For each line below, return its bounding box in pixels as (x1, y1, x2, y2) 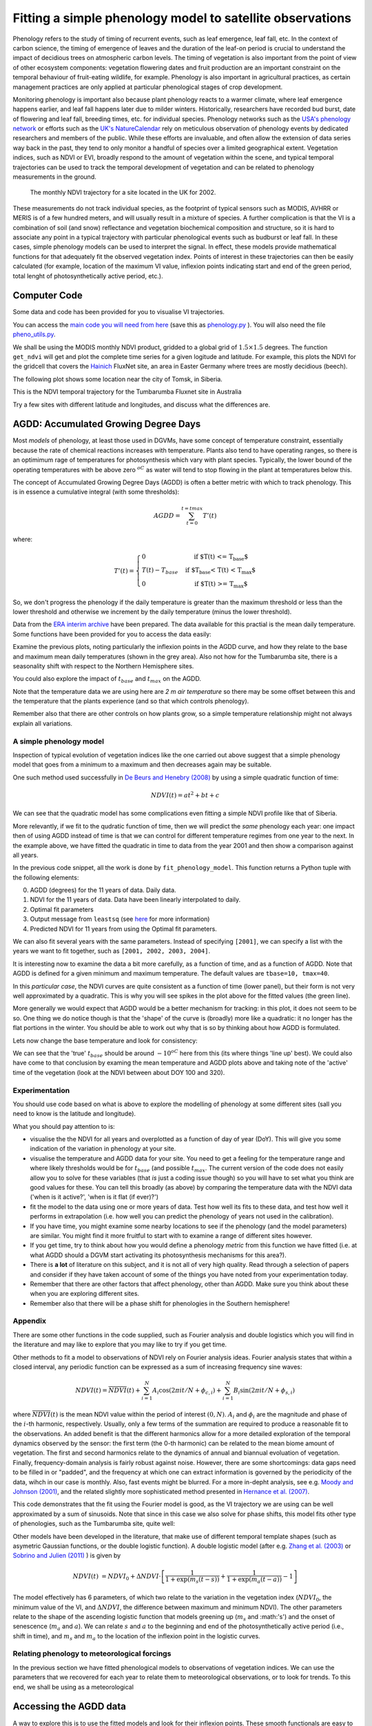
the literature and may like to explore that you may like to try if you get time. (12, 1340, 227, 1349)
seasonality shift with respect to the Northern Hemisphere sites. (12, 661, 194, 670)
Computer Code (12, 290, 83, 302)
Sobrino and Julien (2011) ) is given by (12, 1551, 121, 1560)
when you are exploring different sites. (30, 1290, 140, 1298)
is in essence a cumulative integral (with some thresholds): (12, 487, 180, 496)
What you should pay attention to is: (12, 1122, 115, 1130)
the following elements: (12, 873, 79, 882)
